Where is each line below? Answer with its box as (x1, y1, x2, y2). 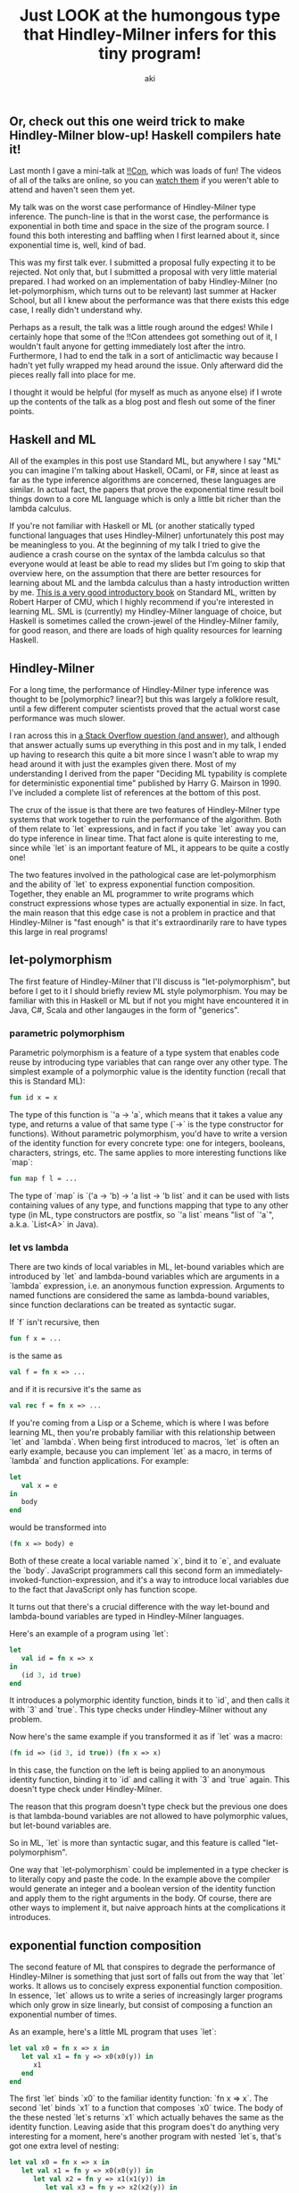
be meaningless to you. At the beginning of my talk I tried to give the (9, 540, 261, 550)
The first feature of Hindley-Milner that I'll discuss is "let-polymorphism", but (9, 976, 291, 987)
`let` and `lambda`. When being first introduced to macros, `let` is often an (9, 1436, 279, 1447)
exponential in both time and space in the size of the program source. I (9, 221, 270, 232)
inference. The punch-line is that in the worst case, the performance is (9, 211, 270, 222)
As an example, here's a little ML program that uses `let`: (9, 2027, 217, 2037)
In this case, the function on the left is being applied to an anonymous (9, 1764, 266, 1776)
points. (9, 406, 35, 417)
